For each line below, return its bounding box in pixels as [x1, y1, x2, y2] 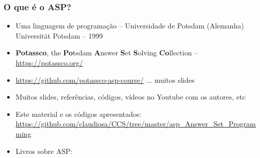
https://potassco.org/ [15, 57, 83, 68]
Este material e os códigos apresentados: [15, 108, 142, 119]
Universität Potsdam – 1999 [15, 30, 103, 41]
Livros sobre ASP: [15, 145, 72, 156]
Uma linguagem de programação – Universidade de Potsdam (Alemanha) [15, 20, 244, 31]
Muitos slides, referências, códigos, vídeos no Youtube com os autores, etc [15, 91, 246, 102]
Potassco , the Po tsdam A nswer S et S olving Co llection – [15, 47, 198, 58]
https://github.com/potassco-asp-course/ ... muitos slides [15, 74, 195, 85]
